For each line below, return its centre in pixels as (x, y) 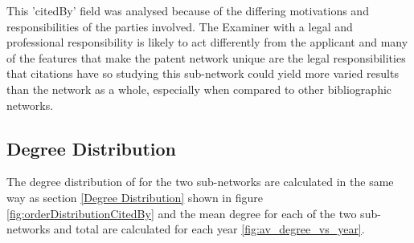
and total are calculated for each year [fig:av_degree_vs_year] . (209, 229)
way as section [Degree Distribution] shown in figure (135, 197)
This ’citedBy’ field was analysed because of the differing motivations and (188, 10)
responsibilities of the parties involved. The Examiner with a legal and (180, 26)
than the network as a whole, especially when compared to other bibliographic (199, 89)
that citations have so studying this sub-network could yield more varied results (203, 73)
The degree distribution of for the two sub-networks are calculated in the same (200, 182)
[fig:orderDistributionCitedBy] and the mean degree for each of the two (182, 213)
